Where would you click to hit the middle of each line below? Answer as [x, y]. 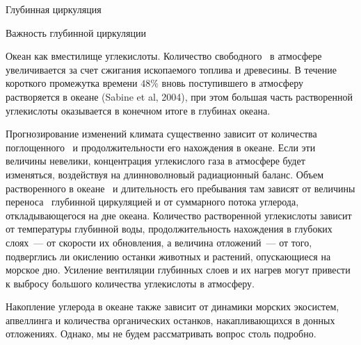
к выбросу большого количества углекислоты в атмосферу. [130, 283]
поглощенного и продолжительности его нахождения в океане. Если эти [161, 147]
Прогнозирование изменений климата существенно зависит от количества [161, 134]
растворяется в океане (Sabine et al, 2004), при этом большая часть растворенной [179, 96]
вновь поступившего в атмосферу [232, 83]
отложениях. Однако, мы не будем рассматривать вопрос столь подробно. [161, 334]
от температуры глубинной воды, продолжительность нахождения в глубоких [169, 229]
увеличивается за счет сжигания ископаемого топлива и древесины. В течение [171, 69]
